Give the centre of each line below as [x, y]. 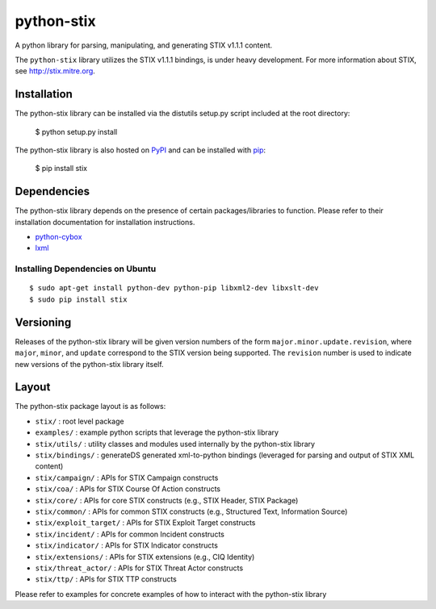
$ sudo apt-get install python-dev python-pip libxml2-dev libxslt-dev [174, 288]
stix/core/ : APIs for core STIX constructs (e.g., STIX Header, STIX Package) [167, 500]
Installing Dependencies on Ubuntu [86, 269]
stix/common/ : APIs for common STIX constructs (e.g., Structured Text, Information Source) [191, 511]
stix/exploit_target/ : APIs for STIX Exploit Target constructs [145, 523]
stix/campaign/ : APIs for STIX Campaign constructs [127, 478]
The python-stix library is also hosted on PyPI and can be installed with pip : [140, 150]
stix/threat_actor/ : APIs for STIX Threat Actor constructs [139, 568]
